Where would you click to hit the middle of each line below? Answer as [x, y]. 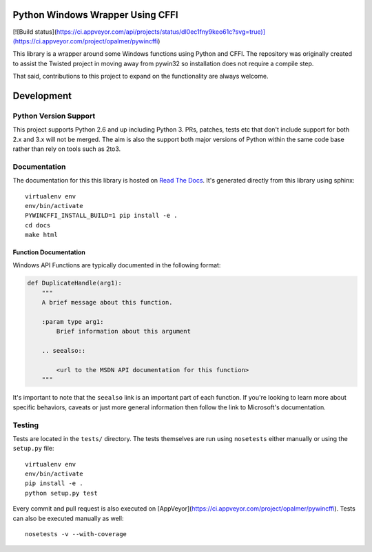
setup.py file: [33, 449]
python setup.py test [61, 493]
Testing [26, 425]
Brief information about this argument [123, 331]
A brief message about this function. [107, 303]
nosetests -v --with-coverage [76, 534]
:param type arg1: [73, 322]
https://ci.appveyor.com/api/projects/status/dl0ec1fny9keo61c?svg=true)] [161, 32]
